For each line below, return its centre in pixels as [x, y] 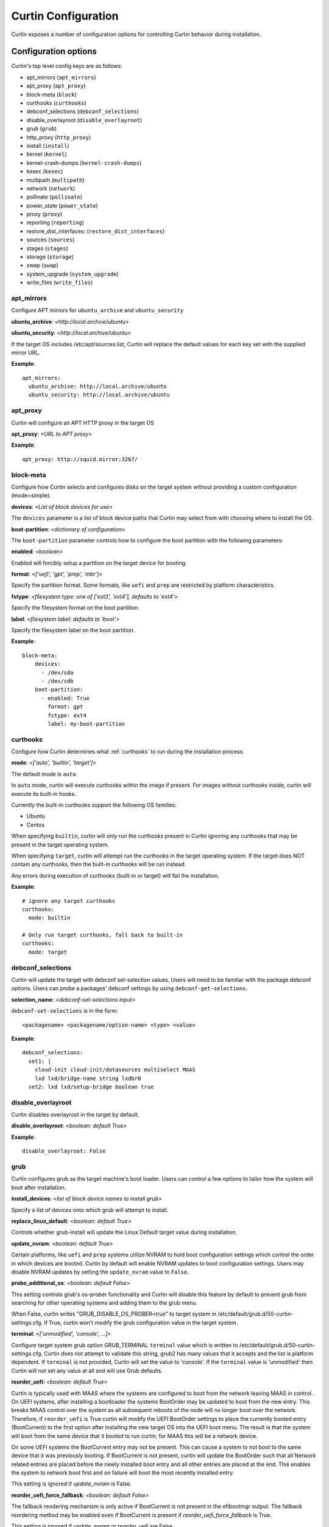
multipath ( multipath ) [55, 180]
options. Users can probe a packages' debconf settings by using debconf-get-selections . [129, 988]
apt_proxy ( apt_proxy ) [56, 86]
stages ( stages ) [47, 248]
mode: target [48, 952]
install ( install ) [48, 145]
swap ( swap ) [43, 265]
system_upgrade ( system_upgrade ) [73, 274]
